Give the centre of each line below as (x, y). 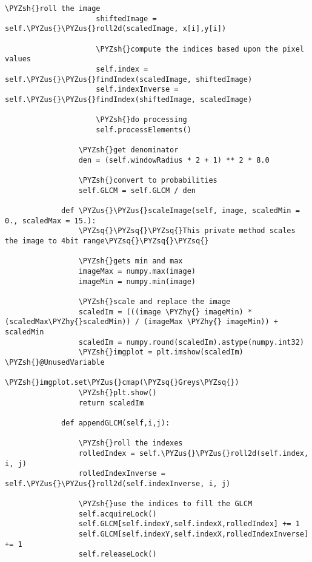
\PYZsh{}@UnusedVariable (55, 362)
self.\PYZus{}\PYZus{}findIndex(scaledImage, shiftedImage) (129, 79)
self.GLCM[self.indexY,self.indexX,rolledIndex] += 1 (189, 524)
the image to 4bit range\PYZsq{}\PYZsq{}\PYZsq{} (107, 241)
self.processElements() (144, 130)
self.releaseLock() (118, 554)
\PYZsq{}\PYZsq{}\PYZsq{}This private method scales (187, 231)
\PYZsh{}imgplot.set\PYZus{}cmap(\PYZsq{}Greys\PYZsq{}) (122, 383)
